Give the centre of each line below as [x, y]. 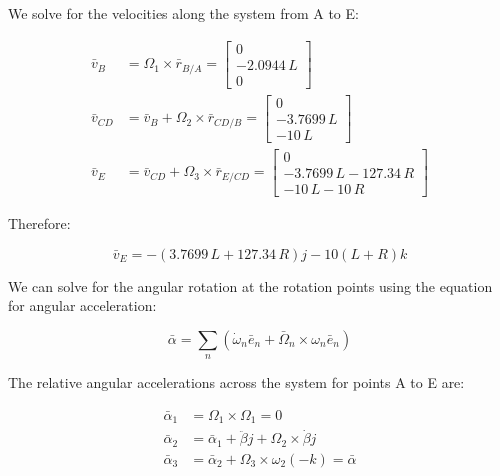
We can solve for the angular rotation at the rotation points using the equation [250, 285]
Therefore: [39, 222]
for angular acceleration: [82, 305]
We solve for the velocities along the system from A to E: [183, 13]
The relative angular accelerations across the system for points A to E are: [236, 382]
